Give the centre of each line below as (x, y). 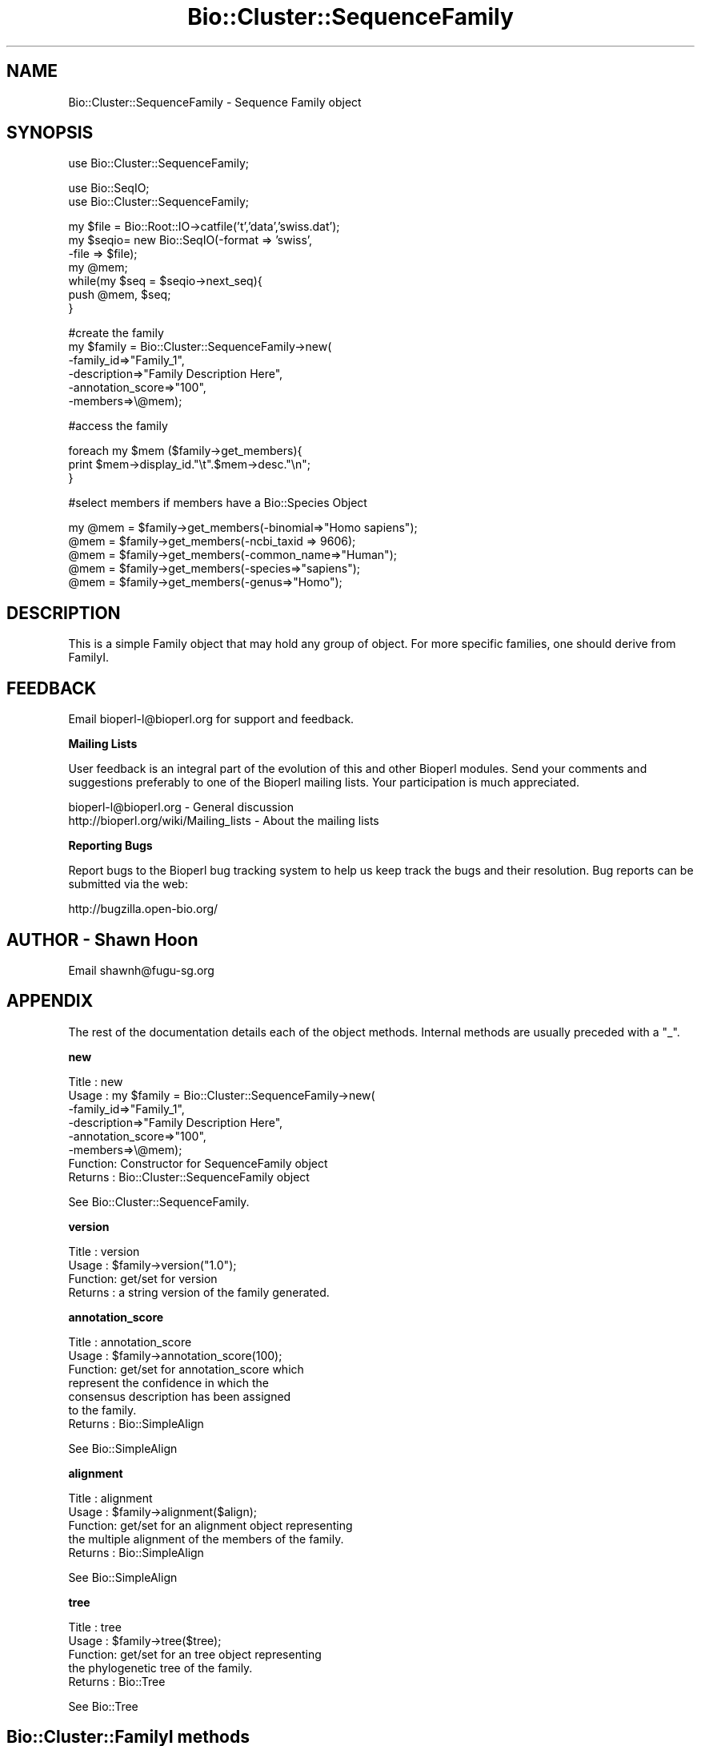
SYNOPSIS (50, 133)
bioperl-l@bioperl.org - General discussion (181, 807)
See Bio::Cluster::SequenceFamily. (159, 1201)
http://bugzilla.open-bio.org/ (143, 909)
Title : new (96, 1081)
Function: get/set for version (143, 1278)
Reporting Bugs (110, 846)
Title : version (104, 1251)
